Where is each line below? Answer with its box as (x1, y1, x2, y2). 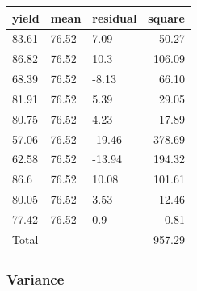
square (148, 9, 185, 26)
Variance (6, 268, 65, 289)
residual (92, 9, 137, 26)
